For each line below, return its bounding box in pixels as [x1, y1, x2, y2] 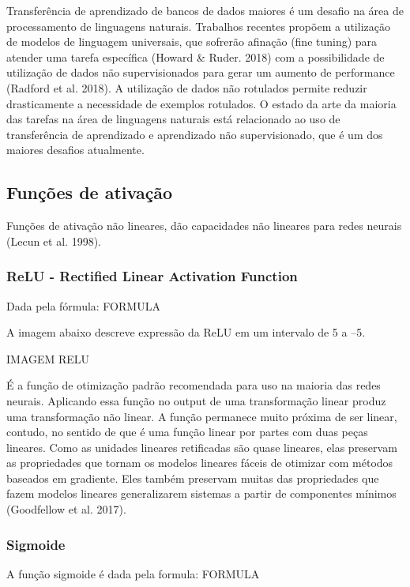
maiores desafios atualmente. [6, 141, 145, 158]
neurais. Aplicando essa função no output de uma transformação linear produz [6, 392, 386, 408]
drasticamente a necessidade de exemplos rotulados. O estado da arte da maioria [6, 95, 397, 111]
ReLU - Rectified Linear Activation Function [6, 266, 298, 286]
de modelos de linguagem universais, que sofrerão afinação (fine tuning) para [6, 33, 378, 50]
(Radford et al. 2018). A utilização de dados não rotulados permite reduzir [6, 79, 367, 96]
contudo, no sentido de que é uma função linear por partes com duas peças [6, 423, 368, 440]
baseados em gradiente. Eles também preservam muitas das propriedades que [6, 469, 379, 486]
